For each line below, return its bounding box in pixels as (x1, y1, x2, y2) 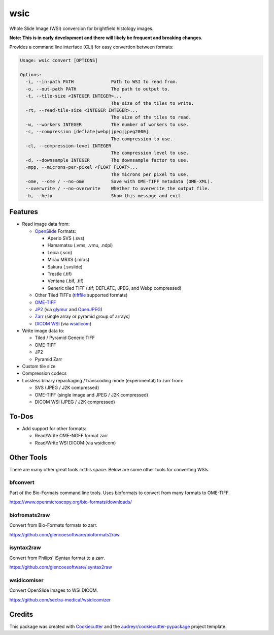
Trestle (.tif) (47, 270, 72, 277)
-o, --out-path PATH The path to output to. (25, 86, 170, 92)
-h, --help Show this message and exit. (25, 193, 184, 198)
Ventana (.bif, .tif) (47, 278, 84, 284)
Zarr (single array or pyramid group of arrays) (35, 313, 130, 320)
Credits (9, 610, 33, 619)
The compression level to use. (111, 150, 189, 156)
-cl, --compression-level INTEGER (25, 143, 112, 148)
